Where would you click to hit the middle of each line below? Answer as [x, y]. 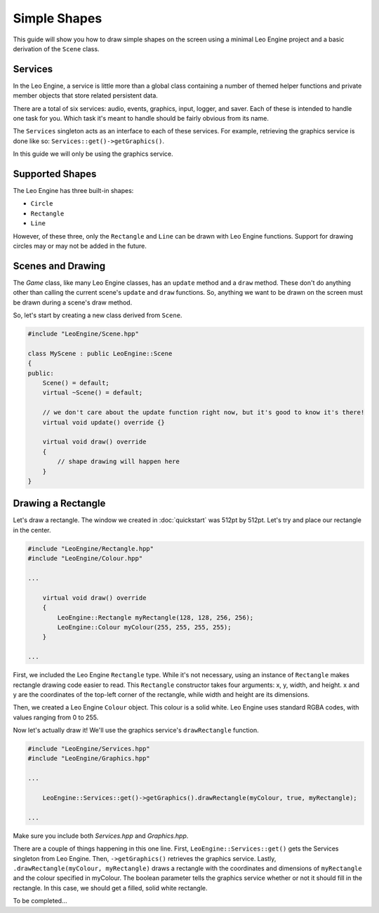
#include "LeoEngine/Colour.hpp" [85, 559]
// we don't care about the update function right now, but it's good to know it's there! [204, 413]
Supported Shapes [55, 174]
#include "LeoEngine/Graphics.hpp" [89, 759]
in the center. [32, 530]
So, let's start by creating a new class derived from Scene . [98, 315]
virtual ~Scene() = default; [93, 393]
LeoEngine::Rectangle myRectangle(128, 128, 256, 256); [155, 617]
